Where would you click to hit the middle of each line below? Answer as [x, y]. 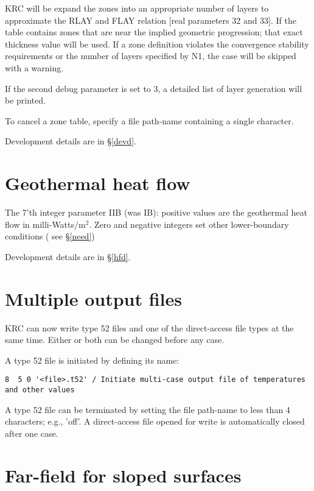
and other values [40, 390]
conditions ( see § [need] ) [50, 236]
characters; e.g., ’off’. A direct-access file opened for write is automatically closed [155, 421]
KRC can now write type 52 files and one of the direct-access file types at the [149, 327]
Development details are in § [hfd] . [68, 256]
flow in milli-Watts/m [45, 224]
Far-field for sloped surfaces [123, 475]
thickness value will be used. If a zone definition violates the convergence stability [157, 44]
